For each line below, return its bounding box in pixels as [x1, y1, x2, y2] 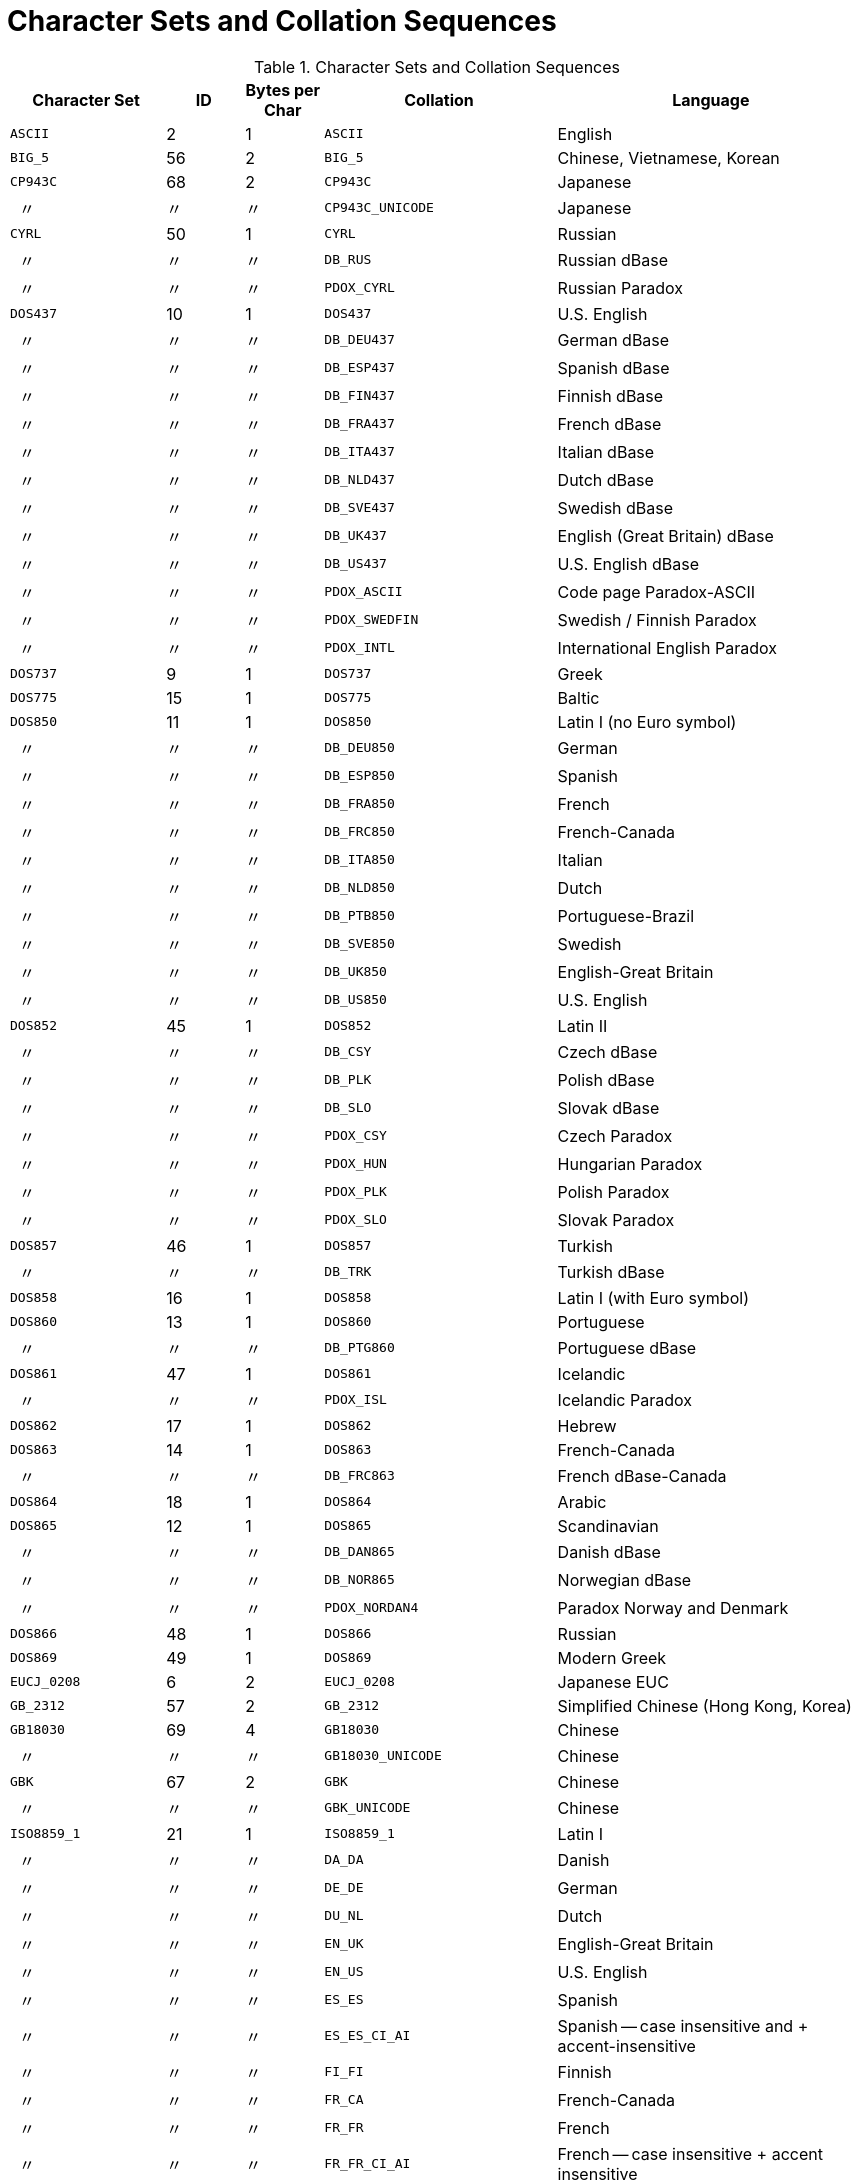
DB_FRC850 [324, 824, 395, 840]
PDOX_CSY [324, 1128, 387, 1144]
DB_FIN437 [324, 388, 395, 404]
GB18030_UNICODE [324, 1748, 442, 1764]
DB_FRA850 [324, 796, 395, 812]
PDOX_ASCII [324, 584, 403, 600]
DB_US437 [324, 556, 387, 572]
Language [672, 89, 750, 110]
